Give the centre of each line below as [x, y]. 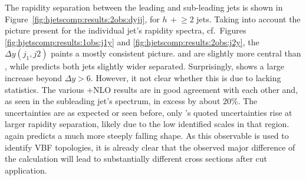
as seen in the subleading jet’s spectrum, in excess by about [113, 101]
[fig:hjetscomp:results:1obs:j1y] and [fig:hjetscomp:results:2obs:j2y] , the [132, 41]
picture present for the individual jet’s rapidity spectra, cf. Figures [126, 30]
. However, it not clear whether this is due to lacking [186, 77]
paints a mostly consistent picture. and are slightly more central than [176, 53]
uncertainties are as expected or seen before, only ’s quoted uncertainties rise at [149, 112]
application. [26, 170]
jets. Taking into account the [249, 19]
